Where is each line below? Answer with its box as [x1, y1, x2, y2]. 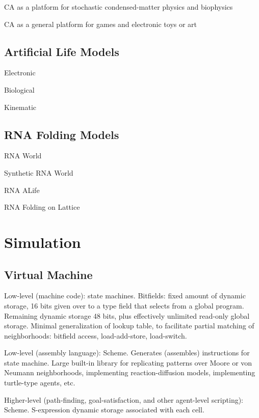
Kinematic [4, 101, 36, 112]
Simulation [4, 231, 81, 252]
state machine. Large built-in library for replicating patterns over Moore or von [4, 357, 252, 368]
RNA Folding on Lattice [4, 202, 80, 212]
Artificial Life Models [4, 43, 119, 59]
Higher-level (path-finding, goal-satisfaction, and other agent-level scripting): [4, 394, 243, 405]
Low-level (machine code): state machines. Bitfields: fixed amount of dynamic [4, 290, 246, 301]
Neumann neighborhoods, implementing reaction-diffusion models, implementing [4, 367, 255, 378]
